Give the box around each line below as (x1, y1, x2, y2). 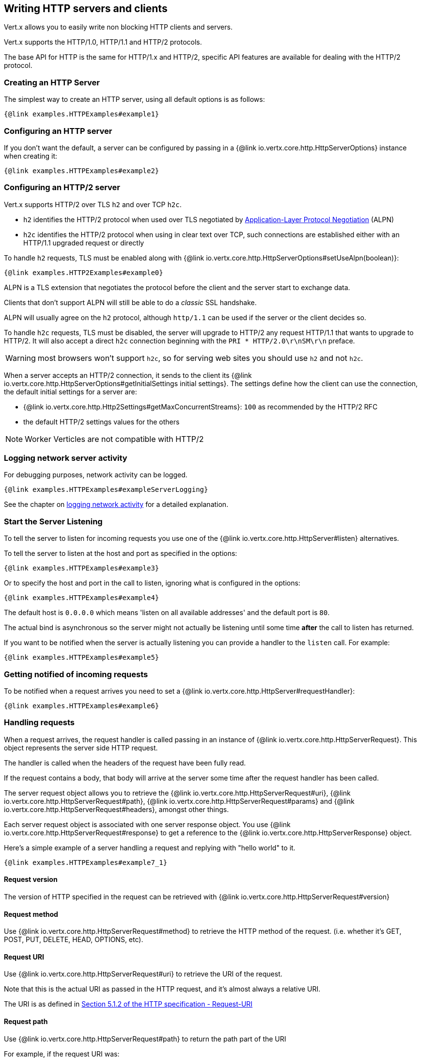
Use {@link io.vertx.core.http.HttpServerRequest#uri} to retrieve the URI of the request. (4, 970, 282, 978)
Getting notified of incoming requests (4, 669, 148, 679)
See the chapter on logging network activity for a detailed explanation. (4, 500, 229, 509)
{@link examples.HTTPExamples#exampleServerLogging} (4, 486, 208, 494)
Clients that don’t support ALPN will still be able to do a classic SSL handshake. (4, 298, 257, 307)
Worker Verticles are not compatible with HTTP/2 (25, 434, 204, 444)
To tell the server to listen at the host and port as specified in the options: (4, 549, 237, 558)
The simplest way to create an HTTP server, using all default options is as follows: (4, 95, 265, 104)
